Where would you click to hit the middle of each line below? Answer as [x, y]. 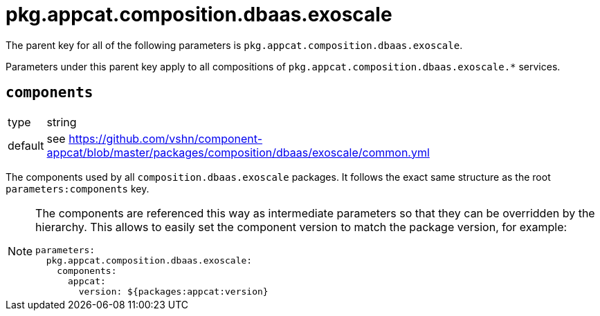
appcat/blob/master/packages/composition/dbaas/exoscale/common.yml [238, 152]
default [26, 145]
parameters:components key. [78, 188]
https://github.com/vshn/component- [166, 138]
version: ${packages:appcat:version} [173, 291]
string [62, 122]
